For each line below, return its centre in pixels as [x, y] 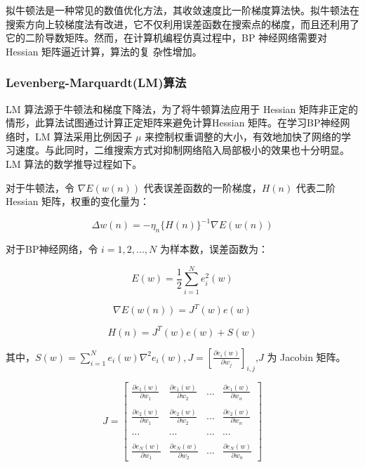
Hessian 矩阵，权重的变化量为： [78, 201]
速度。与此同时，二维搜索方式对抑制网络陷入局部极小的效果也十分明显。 [182, 150]
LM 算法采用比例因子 [84, 136]
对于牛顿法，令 [40, 187]
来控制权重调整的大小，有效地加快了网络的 [243, 136]
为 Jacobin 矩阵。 [306, 356]
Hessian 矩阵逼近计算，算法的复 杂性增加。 [104, 51]
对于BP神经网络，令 [52, 249]
